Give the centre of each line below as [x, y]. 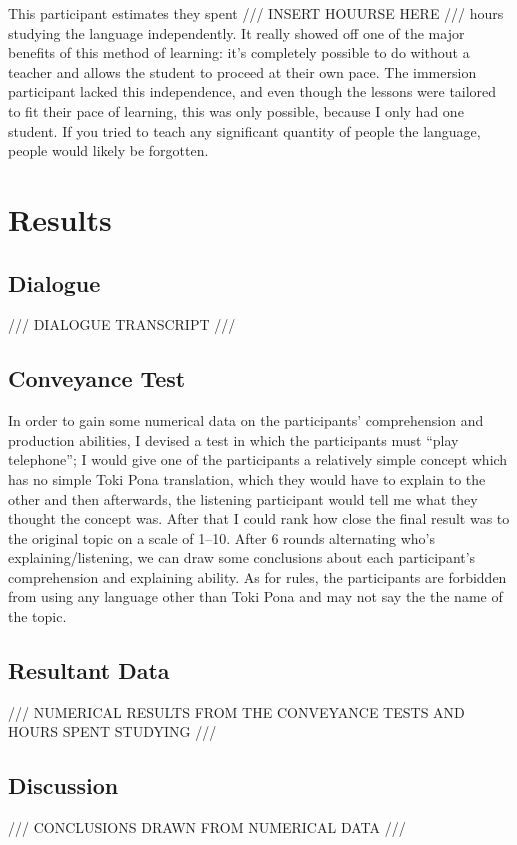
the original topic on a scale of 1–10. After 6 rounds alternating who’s [222, 537]
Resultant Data [89, 670]
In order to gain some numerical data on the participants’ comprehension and [246, 420]
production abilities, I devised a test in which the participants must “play [233, 439]
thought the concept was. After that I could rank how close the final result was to [259, 518]
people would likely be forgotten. [108, 150]
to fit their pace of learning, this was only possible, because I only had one [236, 110]
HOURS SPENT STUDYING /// [112, 731]
